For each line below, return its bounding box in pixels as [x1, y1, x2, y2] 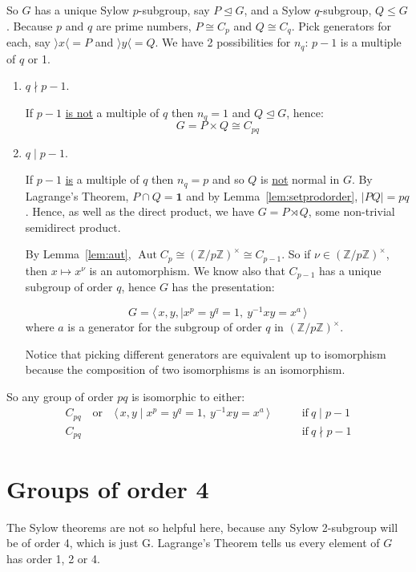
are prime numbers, [95, 17, 192, 34]
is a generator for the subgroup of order [67, 318, 262, 335]
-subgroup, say [138, 2, 210, 18]
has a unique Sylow [34, 2, 130, 18]
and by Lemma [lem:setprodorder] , [186, 187, 358, 204]
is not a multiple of [65, 103, 160, 120]
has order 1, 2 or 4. [6, 550, 100, 566]
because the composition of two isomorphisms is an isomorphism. [25, 361, 345, 378]
